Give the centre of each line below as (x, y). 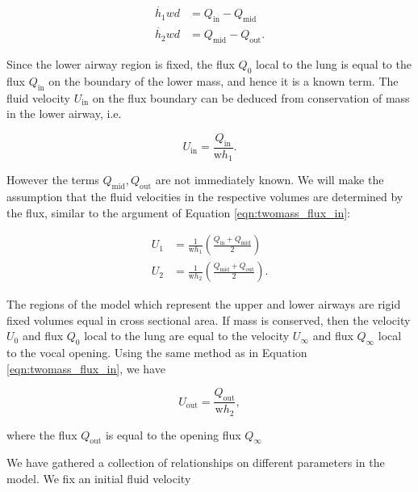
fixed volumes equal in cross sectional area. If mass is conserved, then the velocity (209, 320)
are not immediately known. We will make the (270, 180)
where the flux (42, 434)
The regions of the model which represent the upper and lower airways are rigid (204, 304)
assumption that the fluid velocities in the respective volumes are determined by (205, 196)
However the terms (53, 180)
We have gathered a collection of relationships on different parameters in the (196, 463)
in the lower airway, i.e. (64, 114)
